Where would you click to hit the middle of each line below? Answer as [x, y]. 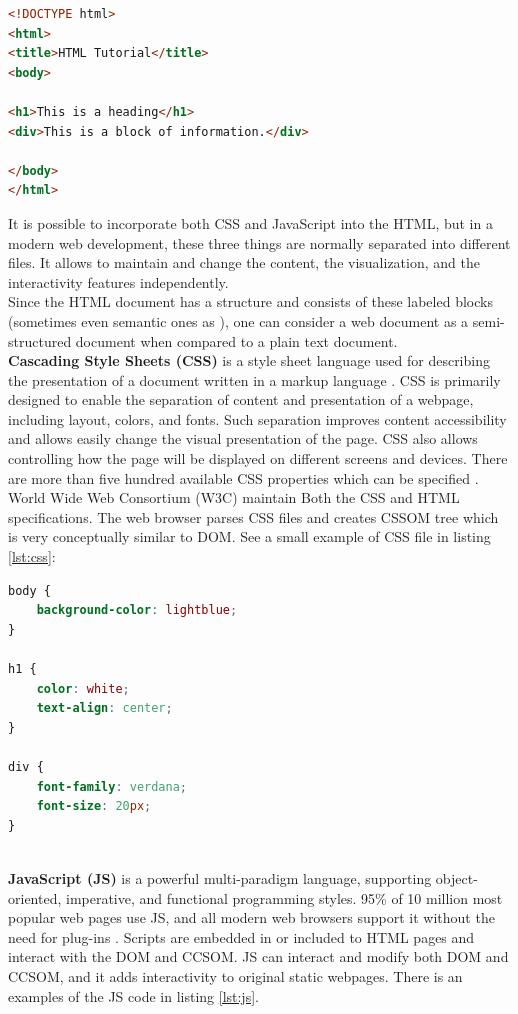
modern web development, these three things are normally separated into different [259, 242]
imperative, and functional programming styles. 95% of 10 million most [284, 897]
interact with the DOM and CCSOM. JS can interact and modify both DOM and [258, 956]
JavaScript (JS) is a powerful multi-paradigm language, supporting [220, 877]
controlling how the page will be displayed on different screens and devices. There [258, 458]
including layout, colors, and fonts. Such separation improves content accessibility [257, 418]
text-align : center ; [104, 708]
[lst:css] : [32, 556]
